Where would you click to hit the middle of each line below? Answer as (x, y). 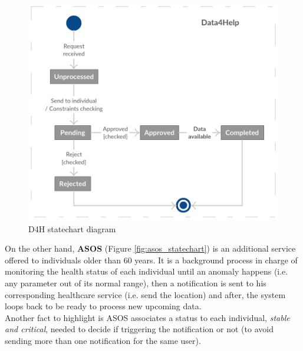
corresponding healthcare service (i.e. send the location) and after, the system (145, 294)
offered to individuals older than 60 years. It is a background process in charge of (151, 260)
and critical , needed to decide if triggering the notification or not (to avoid (139, 329)
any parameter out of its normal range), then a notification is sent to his (136, 283)
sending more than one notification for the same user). (103, 340)
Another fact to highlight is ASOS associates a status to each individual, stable (147, 317)
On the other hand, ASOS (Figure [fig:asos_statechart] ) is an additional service (150, 248)
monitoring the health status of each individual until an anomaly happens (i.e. (146, 271)
